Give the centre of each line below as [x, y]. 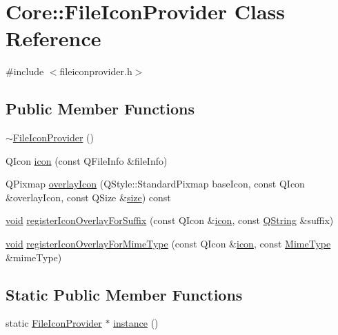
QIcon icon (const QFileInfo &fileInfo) [87, 160]
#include [25, 71]
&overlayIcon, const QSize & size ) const [88, 197]
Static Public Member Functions [124, 294]
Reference [53, 38]
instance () [136, 323]
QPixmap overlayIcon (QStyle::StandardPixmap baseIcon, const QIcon [155, 184]
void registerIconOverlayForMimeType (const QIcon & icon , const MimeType [168, 244]
